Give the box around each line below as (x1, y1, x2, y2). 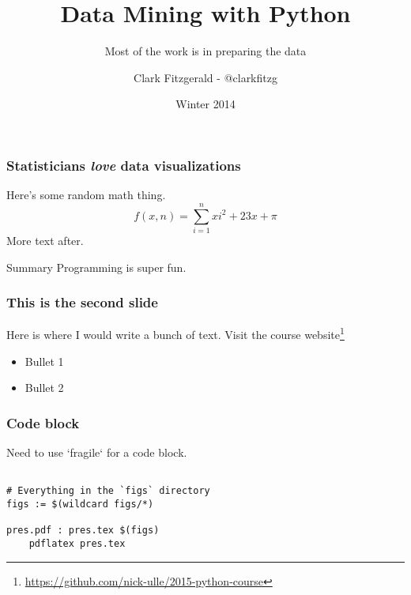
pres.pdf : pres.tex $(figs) (6, 525, 160, 537)
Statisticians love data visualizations (6, 155, 241, 175)
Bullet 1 (25, 352, 64, 369)
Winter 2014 (175, 96, 236, 112)
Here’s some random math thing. (6, 186, 166, 203)
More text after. (6, 232, 84, 248)
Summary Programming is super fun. (6, 258, 187, 275)
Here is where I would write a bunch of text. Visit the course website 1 (6, 324, 345, 342)
